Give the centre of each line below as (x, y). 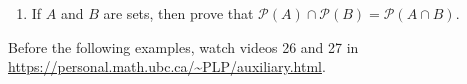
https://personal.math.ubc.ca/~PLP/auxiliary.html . (167, 66)
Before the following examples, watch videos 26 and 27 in (183, 46)
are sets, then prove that (178, 13)
